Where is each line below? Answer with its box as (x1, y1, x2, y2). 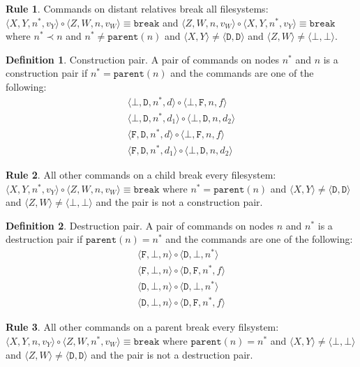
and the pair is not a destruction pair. (91, 347, 253, 361)
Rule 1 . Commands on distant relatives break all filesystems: (6, 1, 269, 15)
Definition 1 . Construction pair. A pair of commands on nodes (6, 52, 279, 66)
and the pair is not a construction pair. (96, 195, 263, 209)
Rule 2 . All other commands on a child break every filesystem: (6, 167, 276, 181)
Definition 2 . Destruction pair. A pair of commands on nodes (6, 218, 274, 232)
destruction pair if (6, 232, 83, 246)
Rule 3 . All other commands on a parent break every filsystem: (6, 320, 279, 334)
